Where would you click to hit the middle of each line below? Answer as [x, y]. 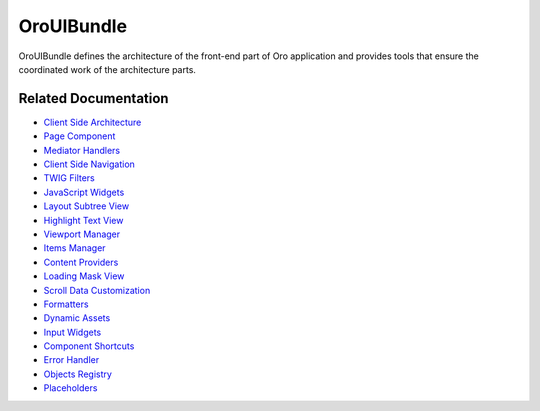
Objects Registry [77, 374]
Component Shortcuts [89, 346]
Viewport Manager [82, 234]
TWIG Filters [69, 178]
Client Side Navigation [89, 164]
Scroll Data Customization [97, 290]
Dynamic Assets [77, 318]
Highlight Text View [83, 220]
